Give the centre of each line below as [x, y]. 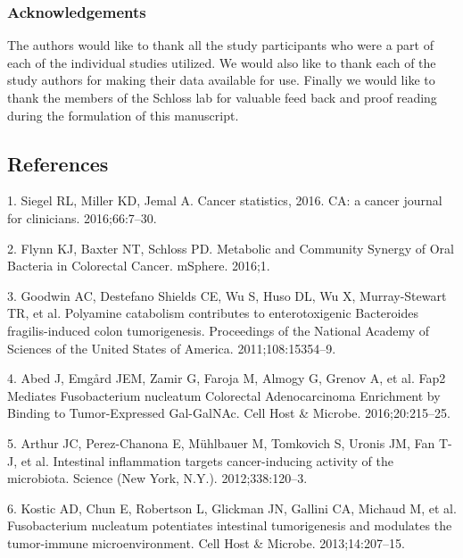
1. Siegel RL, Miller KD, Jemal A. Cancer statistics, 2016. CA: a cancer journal [225, 200]
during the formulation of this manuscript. [123, 115]
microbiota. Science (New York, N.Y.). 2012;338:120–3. [157, 478]
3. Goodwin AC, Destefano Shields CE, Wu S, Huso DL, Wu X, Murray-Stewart [227, 295]
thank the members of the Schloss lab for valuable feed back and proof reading [222, 97]
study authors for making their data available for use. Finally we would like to [221, 80]
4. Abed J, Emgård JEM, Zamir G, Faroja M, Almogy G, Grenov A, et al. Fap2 [227, 378]
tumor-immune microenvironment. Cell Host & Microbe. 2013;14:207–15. [206, 542]
